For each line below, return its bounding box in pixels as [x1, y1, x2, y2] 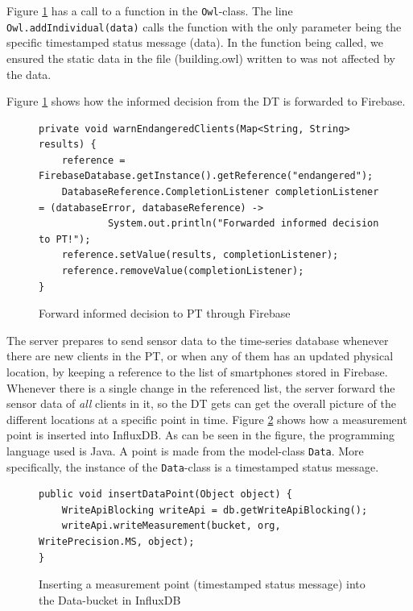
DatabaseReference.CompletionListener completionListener [61, 186, 379, 198]
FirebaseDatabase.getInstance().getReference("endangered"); [39, 170, 374, 182]
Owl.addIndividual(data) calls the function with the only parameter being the [6, 18, 402, 35]
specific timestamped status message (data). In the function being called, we [6, 34, 383, 51]
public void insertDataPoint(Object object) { [39, 488, 292, 501]
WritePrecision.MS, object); [39, 536, 195, 548]
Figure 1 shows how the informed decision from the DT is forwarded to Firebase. [6, 93, 406, 110]
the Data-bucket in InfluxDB [39, 591, 181, 608]
